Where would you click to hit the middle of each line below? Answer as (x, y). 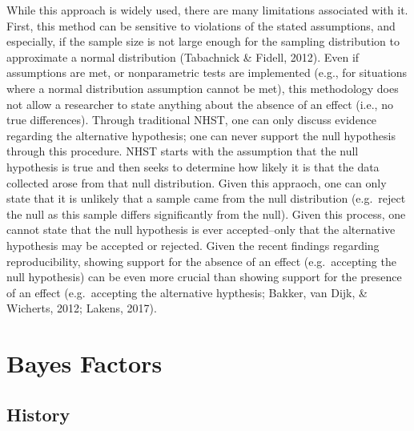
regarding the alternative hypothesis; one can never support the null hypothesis (201, 135)
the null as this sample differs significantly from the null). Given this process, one (206, 213)
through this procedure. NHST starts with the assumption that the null (183, 151)
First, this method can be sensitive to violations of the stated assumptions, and (201, 25)
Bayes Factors (84, 363)
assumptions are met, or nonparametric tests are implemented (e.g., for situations (207, 73)
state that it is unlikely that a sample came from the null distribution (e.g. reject (206, 198)
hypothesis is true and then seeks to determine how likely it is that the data (193, 166)
